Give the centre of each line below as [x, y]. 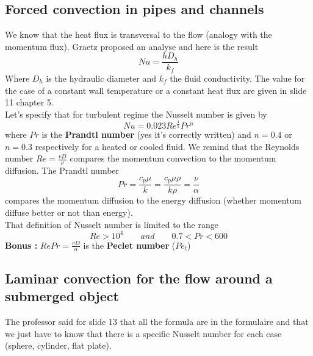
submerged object [62, 296]
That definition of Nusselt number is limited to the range [112, 224]
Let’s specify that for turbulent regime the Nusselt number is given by [136, 114]
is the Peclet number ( [129, 245]
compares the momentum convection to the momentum [173, 158]
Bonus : [21, 245]
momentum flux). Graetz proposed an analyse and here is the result [132, 46]
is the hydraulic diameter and [101, 78]
